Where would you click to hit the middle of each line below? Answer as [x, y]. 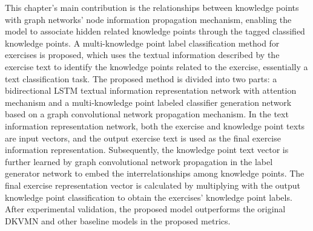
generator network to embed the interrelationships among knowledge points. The [155, 173]
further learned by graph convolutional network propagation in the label [139, 161]
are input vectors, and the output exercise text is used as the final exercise [143, 138]
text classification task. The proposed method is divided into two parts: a [141, 78]
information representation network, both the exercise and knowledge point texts [155, 125]
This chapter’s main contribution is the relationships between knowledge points [152, 7]
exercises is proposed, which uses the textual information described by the [142, 55]
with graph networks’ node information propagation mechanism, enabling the [148, 19]
